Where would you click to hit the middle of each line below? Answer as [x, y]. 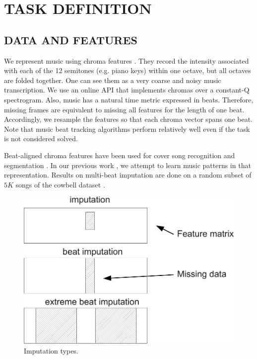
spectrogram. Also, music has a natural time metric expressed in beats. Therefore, [129, 99]
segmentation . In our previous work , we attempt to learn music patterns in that [128, 165]
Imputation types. [51, 350]
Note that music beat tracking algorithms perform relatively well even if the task [127, 129]
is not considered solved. [41, 138]
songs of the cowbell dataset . [60, 184]
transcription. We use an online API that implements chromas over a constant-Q [127, 90]
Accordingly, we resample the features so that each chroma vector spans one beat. [128, 119]
